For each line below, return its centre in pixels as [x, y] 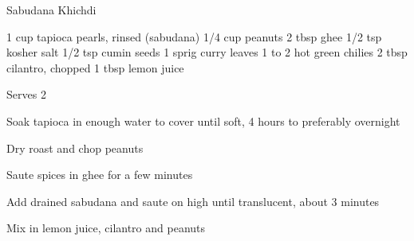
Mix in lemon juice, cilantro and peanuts [106, 228]
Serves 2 [26, 94]
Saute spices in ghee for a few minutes [100, 175]
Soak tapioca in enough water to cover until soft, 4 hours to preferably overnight [203, 120]
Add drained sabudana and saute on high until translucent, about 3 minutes [193, 201]
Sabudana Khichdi [51, 10]
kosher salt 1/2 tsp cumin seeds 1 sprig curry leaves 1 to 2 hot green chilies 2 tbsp [207, 52]
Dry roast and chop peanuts [75, 148]
